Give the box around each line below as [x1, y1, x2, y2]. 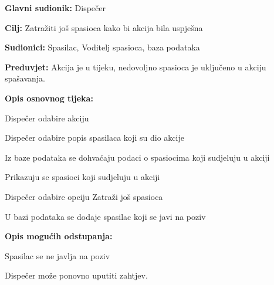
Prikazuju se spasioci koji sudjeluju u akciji [5, 171, 160, 183]
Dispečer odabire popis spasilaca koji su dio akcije [5, 131, 184, 144]
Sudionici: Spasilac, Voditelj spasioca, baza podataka [5, 41, 200, 53]
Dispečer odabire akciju [5, 111, 89, 124]
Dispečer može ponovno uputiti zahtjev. [5, 269, 148, 281]
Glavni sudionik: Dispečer [5, 2, 106, 13]
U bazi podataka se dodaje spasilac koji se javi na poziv [5, 210, 206, 222]
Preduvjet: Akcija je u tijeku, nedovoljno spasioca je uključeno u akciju [5, 60, 266, 73]
